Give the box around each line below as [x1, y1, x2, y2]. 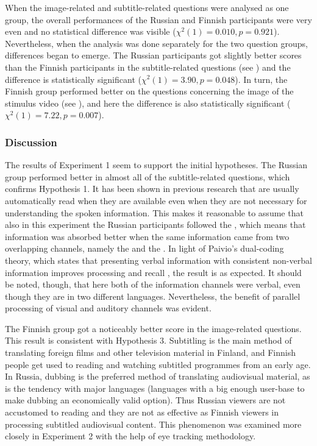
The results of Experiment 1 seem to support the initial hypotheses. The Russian [5, 158, 308, 171]
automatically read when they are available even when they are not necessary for [5, 194, 307, 207]
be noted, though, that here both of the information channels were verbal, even [5, 278, 301, 291]
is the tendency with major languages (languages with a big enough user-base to [5, 381, 305, 394]
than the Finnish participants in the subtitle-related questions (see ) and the [5, 60, 291, 73]
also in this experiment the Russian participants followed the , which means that [5, 218, 306, 231]
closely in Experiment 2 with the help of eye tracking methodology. [5, 430, 256, 442]
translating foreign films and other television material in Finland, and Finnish [5, 346, 296, 359]
